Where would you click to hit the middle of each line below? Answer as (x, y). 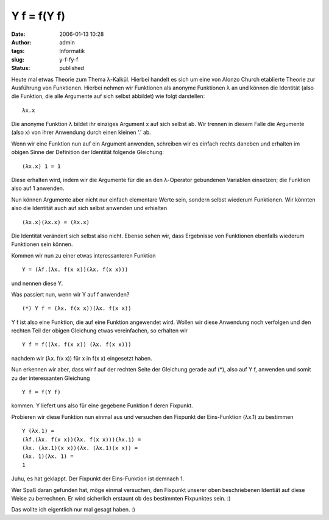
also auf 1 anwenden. (38, 188)
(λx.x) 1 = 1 (41, 166)
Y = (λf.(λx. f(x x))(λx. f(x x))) (75, 270)
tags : (18, 51)
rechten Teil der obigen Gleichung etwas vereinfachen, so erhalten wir (100, 331)
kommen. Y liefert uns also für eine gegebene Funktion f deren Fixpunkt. (102, 406)
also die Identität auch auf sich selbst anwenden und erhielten (89, 208)
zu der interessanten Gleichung (51, 378)
